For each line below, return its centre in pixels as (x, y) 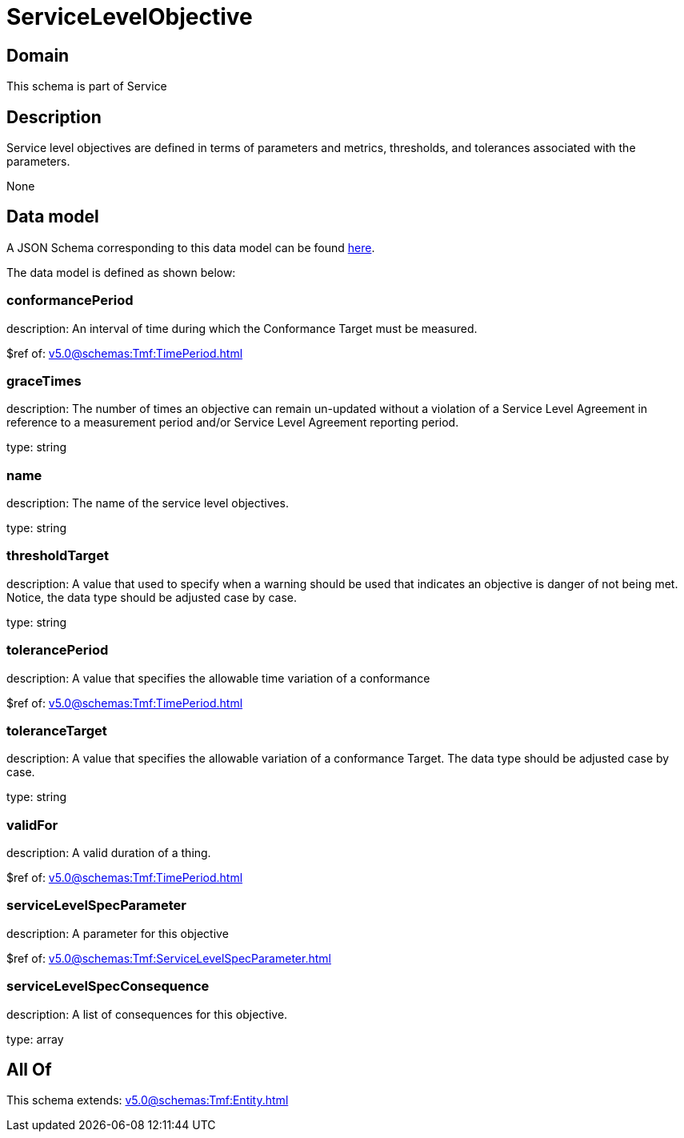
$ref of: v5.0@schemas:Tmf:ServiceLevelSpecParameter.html (169, 958)
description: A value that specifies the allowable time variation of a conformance (218, 678)
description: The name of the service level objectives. (148, 503)
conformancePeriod (70, 301)
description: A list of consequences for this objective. (147, 1014)
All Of (29, 1070)
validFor (32, 825)
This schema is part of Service (87, 86)
